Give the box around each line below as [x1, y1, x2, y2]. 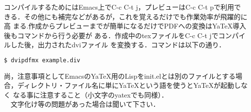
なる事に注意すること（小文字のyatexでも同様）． [13, 89, 168, 99]
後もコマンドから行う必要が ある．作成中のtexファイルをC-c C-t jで [4, 30, 219, 40]
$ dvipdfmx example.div [4, 56, 80, 64]
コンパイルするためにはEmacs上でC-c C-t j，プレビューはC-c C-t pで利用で [4, 2, 241, 12]
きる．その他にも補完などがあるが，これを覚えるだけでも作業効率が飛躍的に [4, 11, 248, 21]
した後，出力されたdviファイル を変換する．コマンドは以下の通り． [10, 40, 226, 50]
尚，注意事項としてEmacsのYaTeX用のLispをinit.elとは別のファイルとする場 [4, 70, 243, 81]
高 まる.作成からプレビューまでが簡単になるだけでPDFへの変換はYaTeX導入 [4, 21, 246, 31]
